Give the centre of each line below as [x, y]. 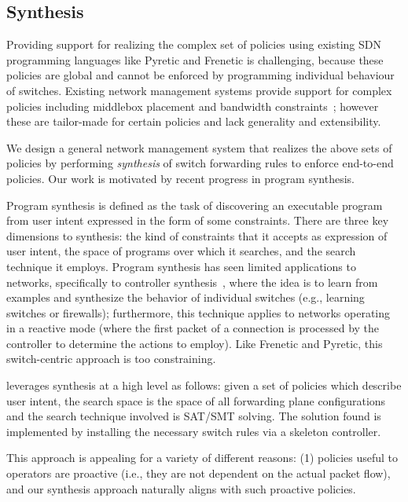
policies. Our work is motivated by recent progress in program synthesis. [180, 178]
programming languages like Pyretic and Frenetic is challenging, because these [195, 59]
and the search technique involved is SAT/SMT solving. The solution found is [194, 416]
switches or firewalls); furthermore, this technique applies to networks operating [198, 312]
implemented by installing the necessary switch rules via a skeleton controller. [194, 431]
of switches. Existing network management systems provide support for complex [199, 90]
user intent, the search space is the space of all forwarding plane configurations [196, 400]
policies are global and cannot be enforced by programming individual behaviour [200, 75]
